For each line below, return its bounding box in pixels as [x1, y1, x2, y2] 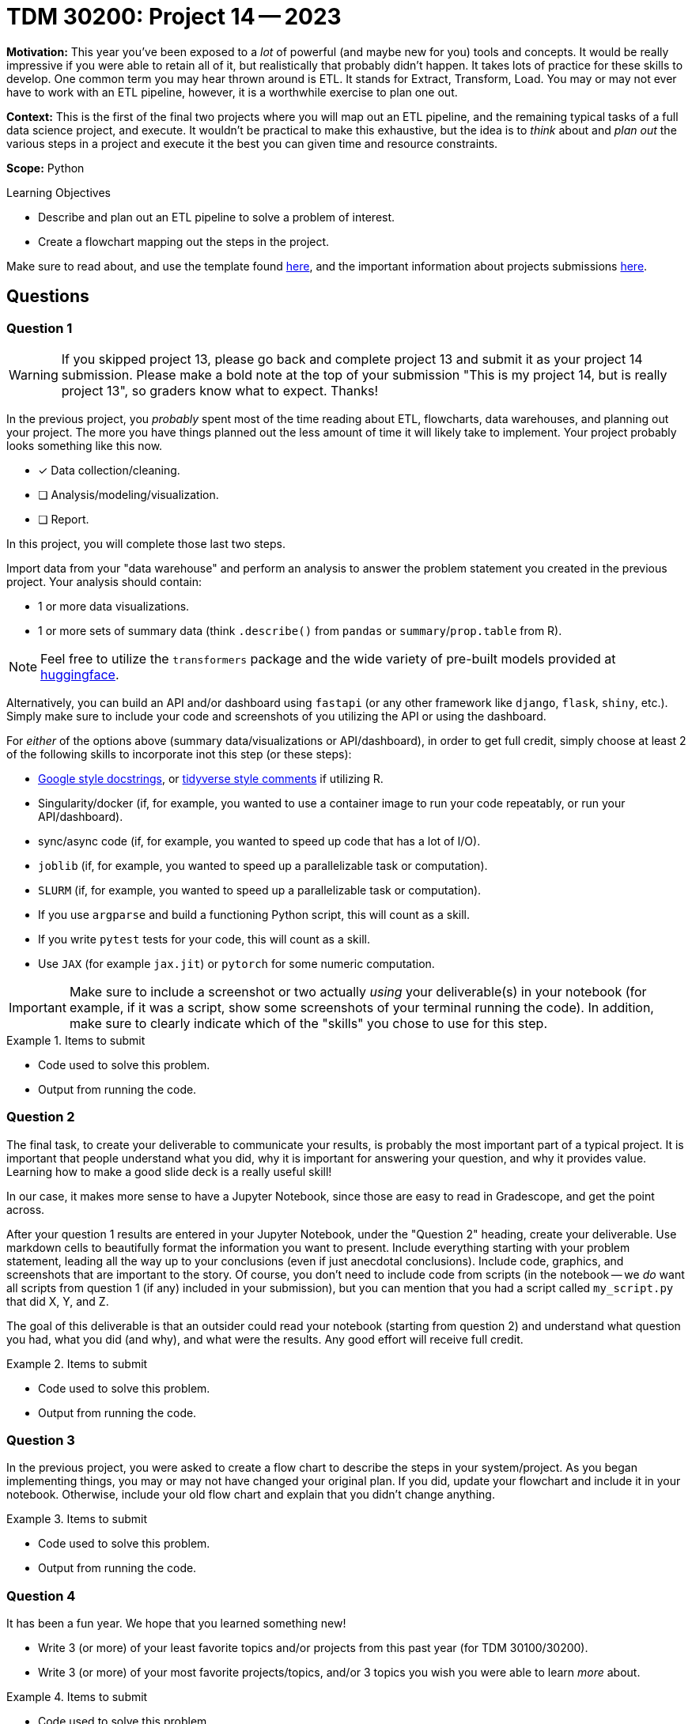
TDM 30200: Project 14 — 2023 [6, 3, 342, 30]
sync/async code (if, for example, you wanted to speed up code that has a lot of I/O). [38, 834, 481, 848]
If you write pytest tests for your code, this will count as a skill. [38, 932, 370, 946]
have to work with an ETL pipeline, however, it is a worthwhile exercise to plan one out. [6, 85, 458, 99]
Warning [9, 366, 59, 383]
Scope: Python [6, 161, 85, 175]
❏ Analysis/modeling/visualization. [38, 487, 219, 501]
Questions [6, 286, 89, 307]
